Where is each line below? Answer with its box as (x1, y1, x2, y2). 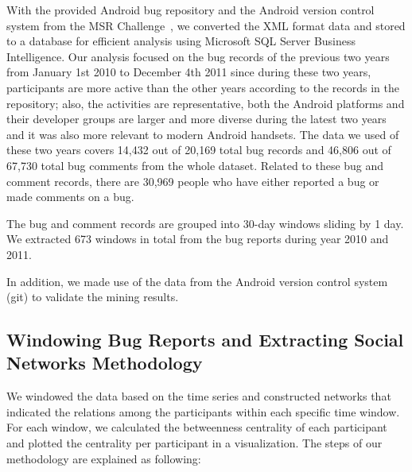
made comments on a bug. (6, 188, 134, 205)
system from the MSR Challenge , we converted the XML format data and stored (6, 17, 406, 33)
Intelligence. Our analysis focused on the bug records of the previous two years (6, 48, 390, 64)
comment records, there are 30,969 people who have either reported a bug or (6, 172, 379, 189)
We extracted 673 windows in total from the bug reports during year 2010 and (6, 230, 389, 247)
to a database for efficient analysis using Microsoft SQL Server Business (6, 33, 356, 49)
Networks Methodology (6, 350, 203, 375)
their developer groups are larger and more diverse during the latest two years (6, 110, 387, 127)
